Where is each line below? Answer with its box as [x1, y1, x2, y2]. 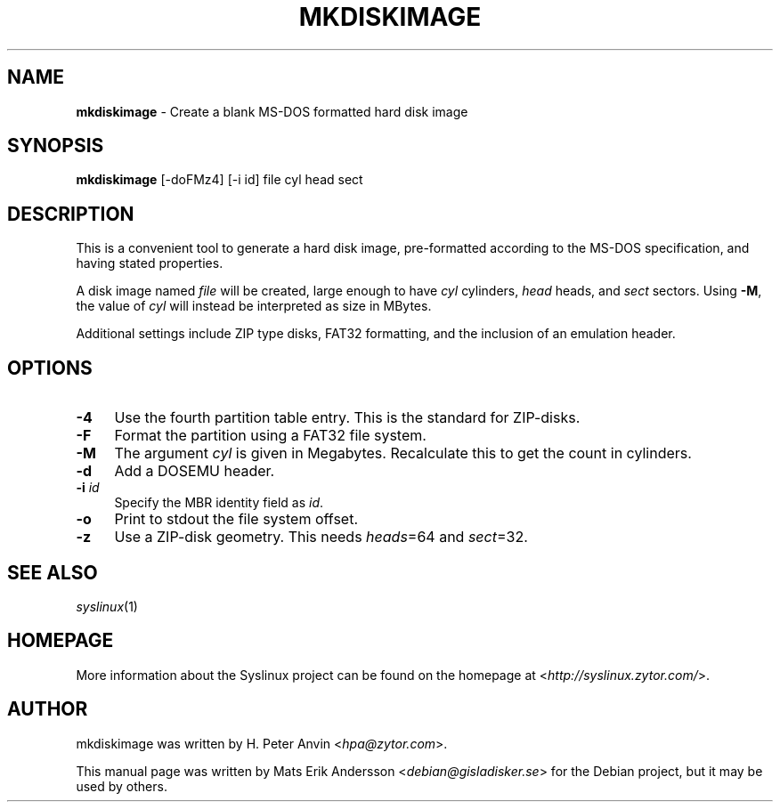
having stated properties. [76, 255, 223, 271]
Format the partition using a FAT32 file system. [114, 426, 427, 445]
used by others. [76, 778, 167, 794]
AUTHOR [7, 698, 88, 721]
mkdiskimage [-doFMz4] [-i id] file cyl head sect [76, 172, 363, 188]
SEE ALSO [7, 561, 98, 584]
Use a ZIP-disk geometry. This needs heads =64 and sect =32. [114, 528, 528, 546]
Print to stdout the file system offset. [114, 510, 359, 529]
